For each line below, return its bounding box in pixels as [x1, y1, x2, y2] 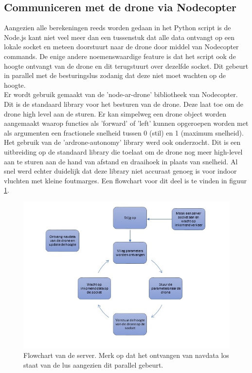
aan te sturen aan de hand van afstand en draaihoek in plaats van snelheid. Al [4, 156, 238, 166]
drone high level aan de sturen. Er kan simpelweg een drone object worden [4, 108, 227, 118]
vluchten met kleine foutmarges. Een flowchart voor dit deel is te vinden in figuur [4, 175, 247, 185]
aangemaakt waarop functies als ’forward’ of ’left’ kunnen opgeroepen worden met [4, 118, 249, 128]
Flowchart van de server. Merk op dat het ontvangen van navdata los [23, 350, 229, 360]
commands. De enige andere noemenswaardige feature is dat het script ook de [4, 51, 236, 61]
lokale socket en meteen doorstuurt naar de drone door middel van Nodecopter [4, 41, 239, 52]
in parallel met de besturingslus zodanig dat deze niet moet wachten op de [4, 70, 226, 80]
